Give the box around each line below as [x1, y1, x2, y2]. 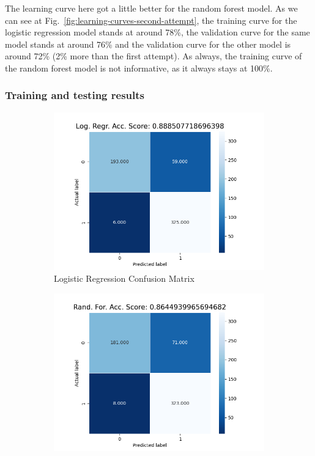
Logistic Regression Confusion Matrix [54, 272, 195, 285]
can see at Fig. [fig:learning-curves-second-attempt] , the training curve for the [5, 13, 297, 26]
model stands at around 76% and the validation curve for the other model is [5, 37, 291, 50]
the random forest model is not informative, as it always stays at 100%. [5, 61, 273, 74]
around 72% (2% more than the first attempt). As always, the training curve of [5, 50, 302, 62]
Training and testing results [5, 87, 144, 103]
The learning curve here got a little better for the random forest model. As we [5, 2, 298, 14]
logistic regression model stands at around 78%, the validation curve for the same [5, 26, 310, 39]
